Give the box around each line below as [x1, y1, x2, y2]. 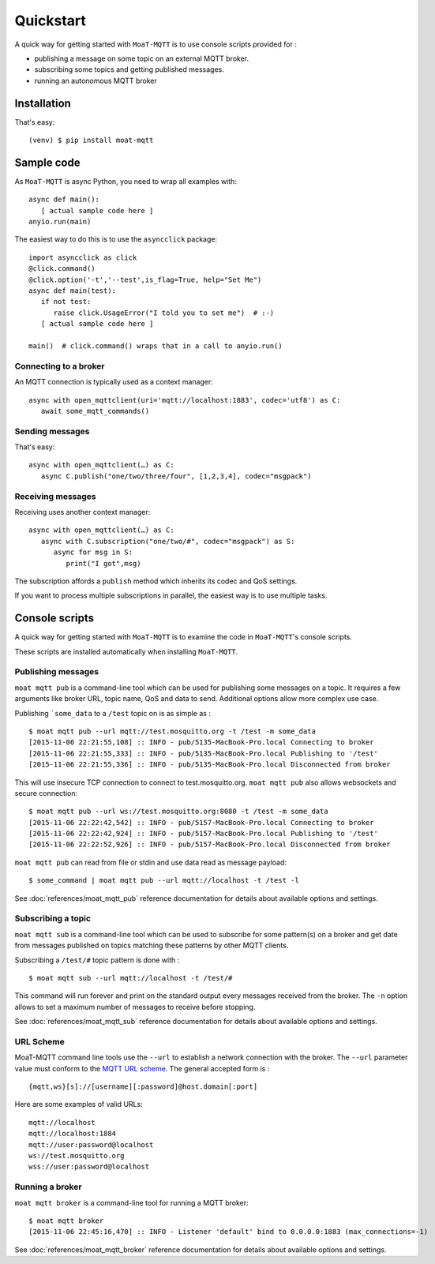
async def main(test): [28, 287, 117, 295]
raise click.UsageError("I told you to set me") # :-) [53, 308, 275, 317]
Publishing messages [14, 666, 99, 677]
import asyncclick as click [28, 253, 137, 262]
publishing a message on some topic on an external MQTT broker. [34, 54, 249, 63]
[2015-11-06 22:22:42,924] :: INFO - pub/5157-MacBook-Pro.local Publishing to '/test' [28, 829, 379, 838]
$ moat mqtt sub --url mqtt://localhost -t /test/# [28, 973, 233, 982]
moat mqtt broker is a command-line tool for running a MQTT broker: [14, 1198, 249, 1207]
